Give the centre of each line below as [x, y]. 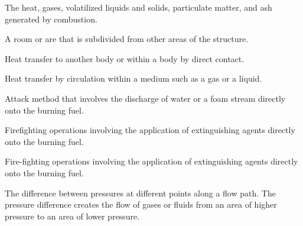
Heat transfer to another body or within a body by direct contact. [125, 58]
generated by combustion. [51, 19]
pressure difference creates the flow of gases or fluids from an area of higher [141, 204]
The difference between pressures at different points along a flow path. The [140, 193]
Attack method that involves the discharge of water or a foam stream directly [145, 98]
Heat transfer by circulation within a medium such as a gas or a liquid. [133, 78]
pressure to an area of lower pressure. [72, 216]
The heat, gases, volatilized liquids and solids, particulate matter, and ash [139, 7]
